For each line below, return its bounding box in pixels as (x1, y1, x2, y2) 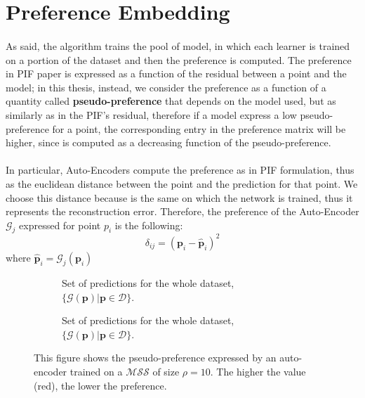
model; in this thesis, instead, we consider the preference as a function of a (6, 79, 326, 94)
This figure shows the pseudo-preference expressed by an (34, 350, 277, 365)
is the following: (114, 217, 183, 232)
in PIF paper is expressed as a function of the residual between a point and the (6, 66, 347, 81)
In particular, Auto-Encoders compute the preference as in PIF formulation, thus (6, 162, 354, 177)
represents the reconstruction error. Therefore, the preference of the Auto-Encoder (6, 204, 359, 219)
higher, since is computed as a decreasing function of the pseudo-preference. (6, 135, 331, 150)
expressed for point (19, 217, 101, 232)
